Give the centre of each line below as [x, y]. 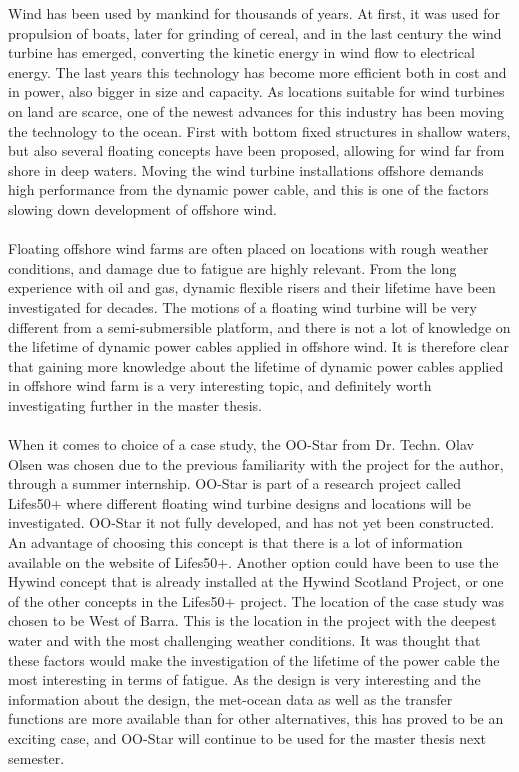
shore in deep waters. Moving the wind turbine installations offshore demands [246, 169]
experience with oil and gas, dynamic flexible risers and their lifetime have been [252, 287]
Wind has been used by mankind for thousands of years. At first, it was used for [254, 13]
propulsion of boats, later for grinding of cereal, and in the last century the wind [255, 32]
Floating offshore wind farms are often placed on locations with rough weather [248, 248]
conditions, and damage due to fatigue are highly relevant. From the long [232, 267]
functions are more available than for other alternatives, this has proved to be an [256, 718]
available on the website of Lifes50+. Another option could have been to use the [253, 561]
